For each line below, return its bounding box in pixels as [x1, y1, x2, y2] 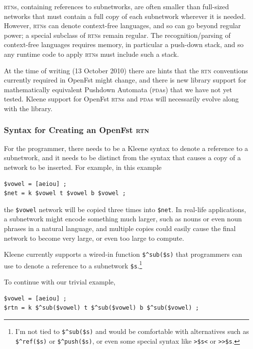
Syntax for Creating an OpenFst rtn [4, 124, 149, 136]
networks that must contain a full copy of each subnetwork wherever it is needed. [4, 11, 246, 21]
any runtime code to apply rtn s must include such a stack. [4, 49, 179, 59]
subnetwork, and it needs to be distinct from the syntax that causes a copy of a [4, 152, 241, 163]
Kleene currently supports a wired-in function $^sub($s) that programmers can [4, 249, 242, 259]
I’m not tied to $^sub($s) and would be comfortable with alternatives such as [15, 326, 249, 336]
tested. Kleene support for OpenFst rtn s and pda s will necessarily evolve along [4, 94, 239, 104]
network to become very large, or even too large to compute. [4, 233, 184, 243]
